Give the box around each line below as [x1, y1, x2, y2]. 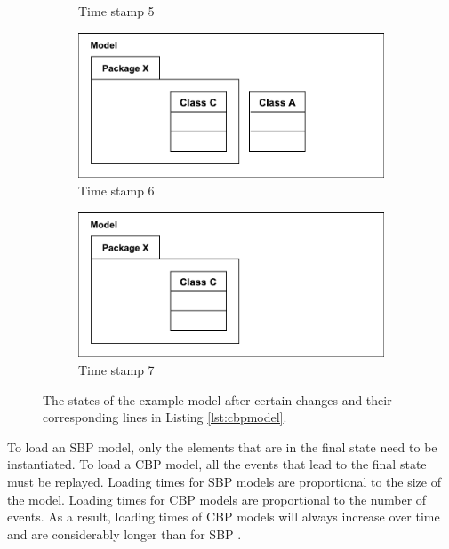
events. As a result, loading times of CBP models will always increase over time [7, 507, 440, 526]
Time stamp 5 [78, 2, 155, 20]
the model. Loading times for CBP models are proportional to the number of [7, 489, 427, 508]
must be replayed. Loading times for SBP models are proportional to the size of [7, 473, 441, 491]
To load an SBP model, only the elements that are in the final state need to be [7, 437, 437, 456]
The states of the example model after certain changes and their [43, 390, 392, 409]
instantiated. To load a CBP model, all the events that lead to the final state [7, 455, 427, 473]
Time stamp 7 [78, 361, 155, 379]
